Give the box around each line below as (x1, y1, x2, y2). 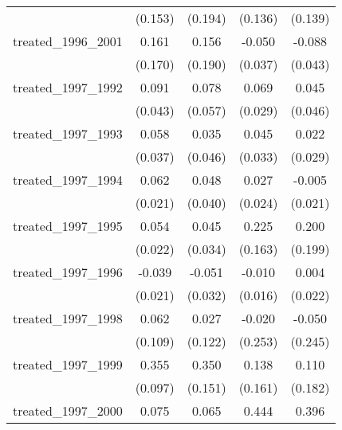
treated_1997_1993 (13, 124, 123, 143)
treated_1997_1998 (13, 309, 123, 327)
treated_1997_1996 (13, 263, 123, 281)
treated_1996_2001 (13, 32, 123, 50)
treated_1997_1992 (13, 78, 123, 96)
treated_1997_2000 (13, 401, 123, 420)
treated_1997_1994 (13, 170, 123, 189)
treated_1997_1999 (13, 355, 123, 373)
